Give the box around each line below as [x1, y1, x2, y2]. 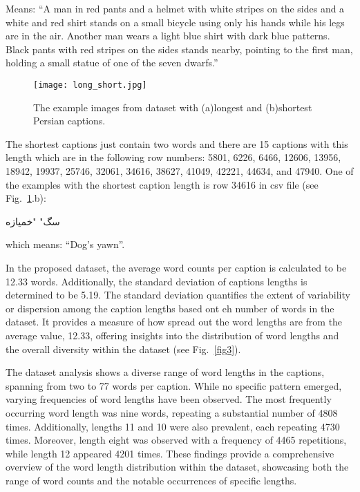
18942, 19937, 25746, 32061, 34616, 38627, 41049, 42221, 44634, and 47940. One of [6, 164, 354, 178]
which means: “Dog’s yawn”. [6, 237, 125, 252]
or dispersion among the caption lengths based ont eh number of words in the [6, 301, 334, 315]
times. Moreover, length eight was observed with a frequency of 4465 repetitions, [6, 433, 347, 447]
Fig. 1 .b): [6, 191, 46, 205]
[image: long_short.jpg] [33, 79, 147, 90]
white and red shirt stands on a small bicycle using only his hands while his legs [6, 15, 345, 29]
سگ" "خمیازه [6, 214, 60, 228]
